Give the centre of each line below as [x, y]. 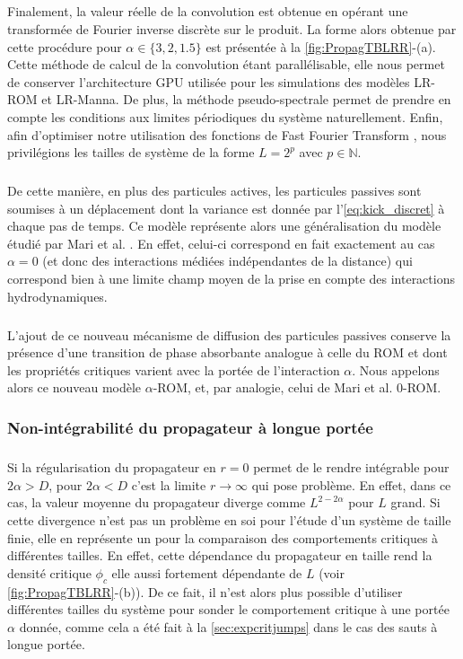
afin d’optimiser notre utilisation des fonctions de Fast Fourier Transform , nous [227, 134]
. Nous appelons [396, 369]
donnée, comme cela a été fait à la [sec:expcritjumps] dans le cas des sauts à [228, 626]
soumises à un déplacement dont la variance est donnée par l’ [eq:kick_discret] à [226, 208]
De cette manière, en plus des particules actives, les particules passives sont [214, 191]
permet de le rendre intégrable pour [351, 467]
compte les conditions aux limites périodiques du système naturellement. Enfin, [225, 116]
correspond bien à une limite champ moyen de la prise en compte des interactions [231, 279]
